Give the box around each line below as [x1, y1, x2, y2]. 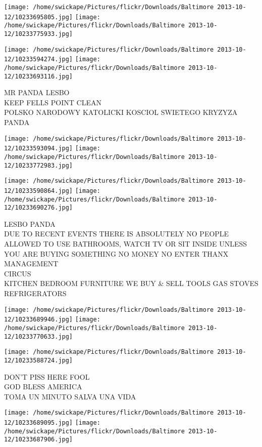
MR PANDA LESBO [4, 87, 70, 98]
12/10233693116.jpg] [4, 72, 73, 80]
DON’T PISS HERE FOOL [4, 371, 90, 382]
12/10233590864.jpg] [4, 187, 73, 194]
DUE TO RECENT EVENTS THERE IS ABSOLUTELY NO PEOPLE [4, 228, 229, 239]
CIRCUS [4, 268, 31, 278]
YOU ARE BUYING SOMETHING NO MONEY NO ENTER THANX [4, 248, 229, 259]
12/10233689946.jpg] [4, 316, 73, 323]
